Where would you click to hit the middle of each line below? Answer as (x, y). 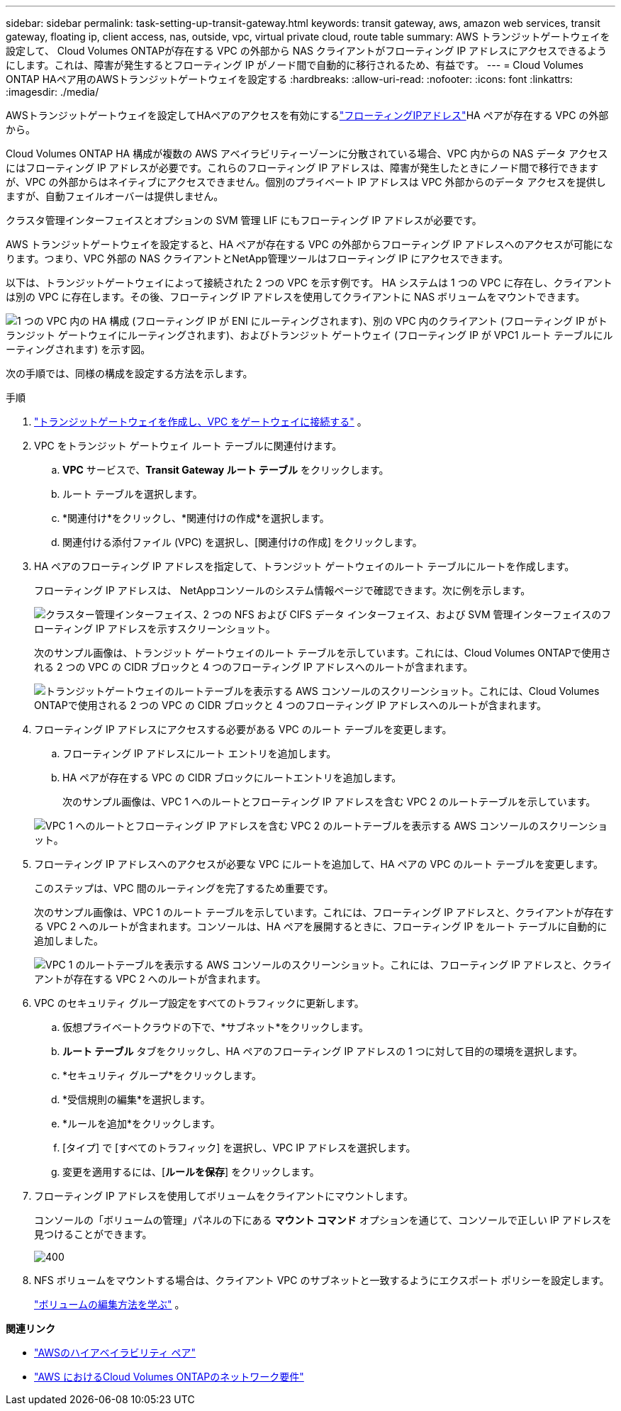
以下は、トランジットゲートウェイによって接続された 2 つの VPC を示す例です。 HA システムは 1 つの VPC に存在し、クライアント (309, 283)
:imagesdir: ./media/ (52, 92)
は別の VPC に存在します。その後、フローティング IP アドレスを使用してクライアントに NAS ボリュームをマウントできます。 (296, 297)
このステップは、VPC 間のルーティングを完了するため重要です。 (184, 888)
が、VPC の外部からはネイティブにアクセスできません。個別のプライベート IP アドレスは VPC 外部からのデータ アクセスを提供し (306, 182)
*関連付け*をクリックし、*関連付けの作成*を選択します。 (196, 518)
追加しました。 (69, 941)
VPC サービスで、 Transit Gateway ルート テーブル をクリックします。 (226, 470)
